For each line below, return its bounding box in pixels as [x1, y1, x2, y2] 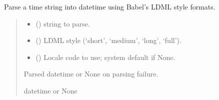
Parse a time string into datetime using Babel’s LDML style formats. [4, 1, 215, 11]
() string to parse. [35, 18, 90, 28]
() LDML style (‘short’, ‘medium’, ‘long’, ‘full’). [35, 35, 181, 45]
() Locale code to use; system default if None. [35, 51, 175, 62]
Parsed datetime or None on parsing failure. [23, 68, 158, 79]
